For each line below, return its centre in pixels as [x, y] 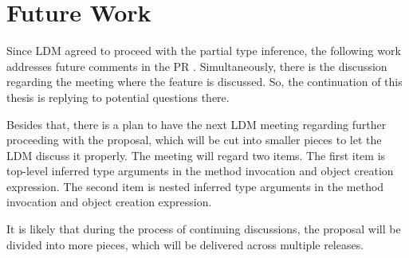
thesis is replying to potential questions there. [118, 97]
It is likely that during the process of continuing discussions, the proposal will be [204, 229]
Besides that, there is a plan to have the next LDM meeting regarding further [197, 124]
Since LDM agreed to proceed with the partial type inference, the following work [204, 51]
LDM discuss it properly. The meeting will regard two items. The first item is [196, 155]
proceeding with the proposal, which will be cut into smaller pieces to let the [194, 140]
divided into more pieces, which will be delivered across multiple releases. [185, 244]
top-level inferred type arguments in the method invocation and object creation [200, 171]
